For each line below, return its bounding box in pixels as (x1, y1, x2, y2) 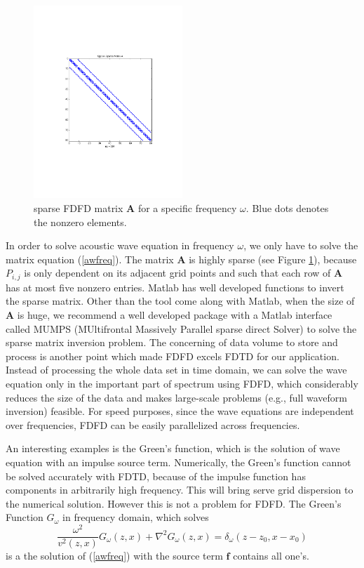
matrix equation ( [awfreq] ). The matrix (6, 251, 174, 266)
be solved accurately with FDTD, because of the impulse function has (6, 468, 306, 483)
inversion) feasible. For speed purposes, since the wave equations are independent (6, 404, 354, 418)
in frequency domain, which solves (62, 510, 209, 524)
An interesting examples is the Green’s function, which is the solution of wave (6, 441, 340, 456)
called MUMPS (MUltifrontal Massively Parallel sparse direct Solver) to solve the (6, 321, 357, 336)
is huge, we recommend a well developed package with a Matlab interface (17, 308, 332, 322)
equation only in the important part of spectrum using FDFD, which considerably (6, 376, 358, 391)
